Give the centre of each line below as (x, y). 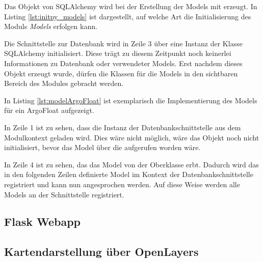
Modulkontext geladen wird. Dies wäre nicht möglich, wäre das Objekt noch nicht (132, 137)
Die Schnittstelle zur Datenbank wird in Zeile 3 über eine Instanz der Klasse (123, 43)
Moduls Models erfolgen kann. (51, 26)
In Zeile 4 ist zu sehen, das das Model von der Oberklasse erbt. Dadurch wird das (131, 164)
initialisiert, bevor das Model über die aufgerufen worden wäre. (102, 147)
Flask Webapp (42, 222)
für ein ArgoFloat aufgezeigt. (49, 110)
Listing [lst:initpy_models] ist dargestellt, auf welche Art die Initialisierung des (128, 16)
